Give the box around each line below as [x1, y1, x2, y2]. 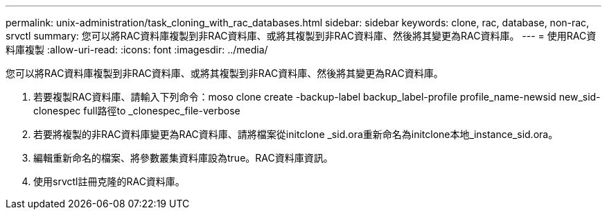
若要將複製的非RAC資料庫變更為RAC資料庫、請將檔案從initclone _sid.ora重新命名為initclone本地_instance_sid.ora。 [33, 128, 558, 140]
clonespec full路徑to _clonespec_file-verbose [33, 105, 240, 117]
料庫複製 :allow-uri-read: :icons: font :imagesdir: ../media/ [6, 44, 268, 55]
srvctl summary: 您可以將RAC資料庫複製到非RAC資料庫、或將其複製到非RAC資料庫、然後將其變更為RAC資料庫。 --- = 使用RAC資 [6, 30, 597, 42]
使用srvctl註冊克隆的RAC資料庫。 [33, 175, 185, 187]
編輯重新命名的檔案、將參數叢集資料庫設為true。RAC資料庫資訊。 [33, 152, 333, 164]
